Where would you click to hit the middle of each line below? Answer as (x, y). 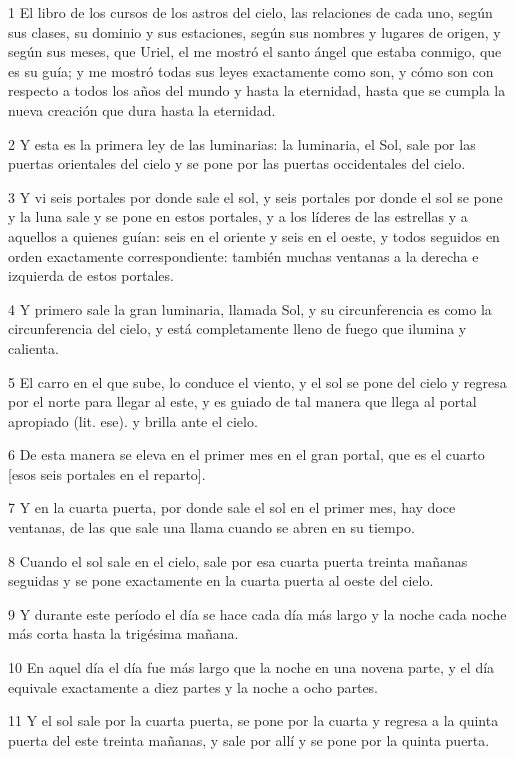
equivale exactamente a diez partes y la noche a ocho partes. (193, 686)
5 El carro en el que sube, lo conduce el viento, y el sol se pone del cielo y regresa (257, 381)
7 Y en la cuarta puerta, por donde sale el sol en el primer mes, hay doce (232, 507)
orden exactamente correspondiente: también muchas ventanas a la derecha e (243, 255)
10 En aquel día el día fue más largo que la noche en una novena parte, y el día (251, 667)
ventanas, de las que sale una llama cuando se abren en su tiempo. (211, 527)
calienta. (33, 347)
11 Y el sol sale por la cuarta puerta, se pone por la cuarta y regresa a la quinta (253, 720)
